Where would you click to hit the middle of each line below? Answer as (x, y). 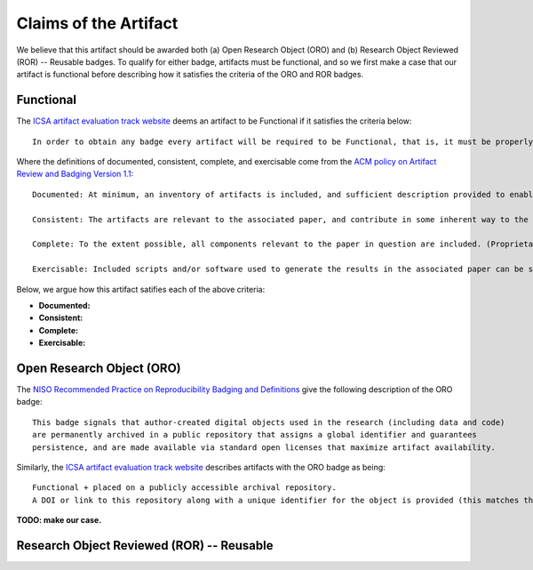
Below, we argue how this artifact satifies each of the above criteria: (141, 289)
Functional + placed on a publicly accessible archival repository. (184, 488)
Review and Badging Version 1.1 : (75, 174)
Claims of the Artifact (97, 23)
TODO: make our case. (59, 520)
